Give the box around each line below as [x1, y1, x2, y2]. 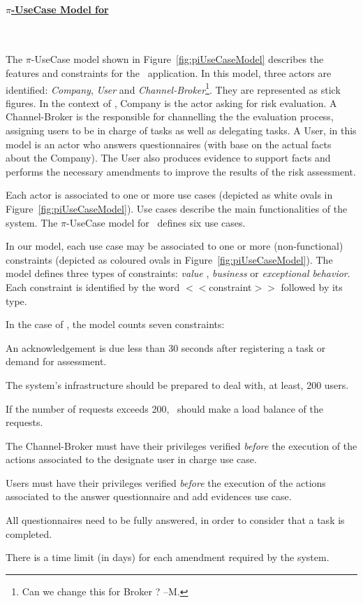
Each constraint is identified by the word [6, 279, 180, 294]
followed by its [281, 279, 343, 294]
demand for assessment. [6, 354, 107, 369]
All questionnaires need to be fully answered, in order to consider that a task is [6, 513, 345, 527]
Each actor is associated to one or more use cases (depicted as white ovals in [6, 187, 333, 202]
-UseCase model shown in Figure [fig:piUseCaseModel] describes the [31, 52, 324, 66]
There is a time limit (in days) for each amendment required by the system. [6, 550, 329, 565]
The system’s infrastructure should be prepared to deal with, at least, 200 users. [6, 377, 349, 392]
